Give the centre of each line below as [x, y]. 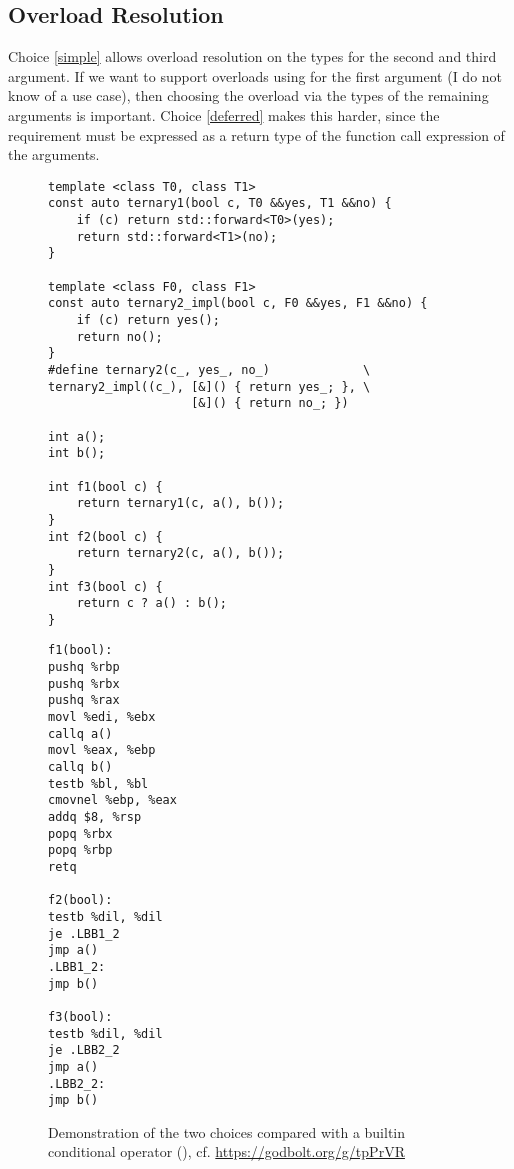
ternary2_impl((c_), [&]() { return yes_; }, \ [209, 386]
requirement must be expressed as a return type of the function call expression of [256, 134]
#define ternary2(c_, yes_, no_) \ [209, 369]
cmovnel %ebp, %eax [112, 800]
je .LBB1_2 [84, 933]
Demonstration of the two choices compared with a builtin [227, 1131]
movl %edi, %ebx [102, 717]
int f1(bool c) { [105, 486]
